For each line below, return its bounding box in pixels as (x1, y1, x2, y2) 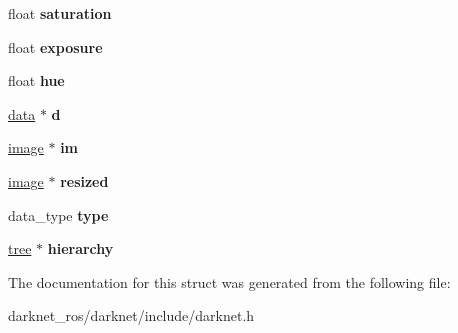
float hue (8, 70, 65, 91)
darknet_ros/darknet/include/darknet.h (8, 305, 255, 326)
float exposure (8, 36, 103, 57)
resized (60, 170, 109, 191)
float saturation (8, 3, 112, 23)
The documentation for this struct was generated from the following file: (8, 271, 451, 292)
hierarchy (47, 238, 114, 259)
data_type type (8, 204, 109, 225)
